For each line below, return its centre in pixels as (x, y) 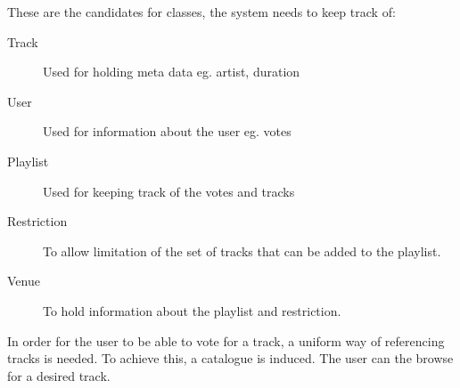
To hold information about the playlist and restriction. (192, 310)
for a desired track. (59, 375)
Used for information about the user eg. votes (167, 131)
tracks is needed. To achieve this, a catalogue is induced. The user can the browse (230, 358)
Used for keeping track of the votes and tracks (169, 191)
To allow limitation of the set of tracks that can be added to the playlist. (242, 251)
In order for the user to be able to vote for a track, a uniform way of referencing (226, 340)
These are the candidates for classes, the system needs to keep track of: (201, 12)
